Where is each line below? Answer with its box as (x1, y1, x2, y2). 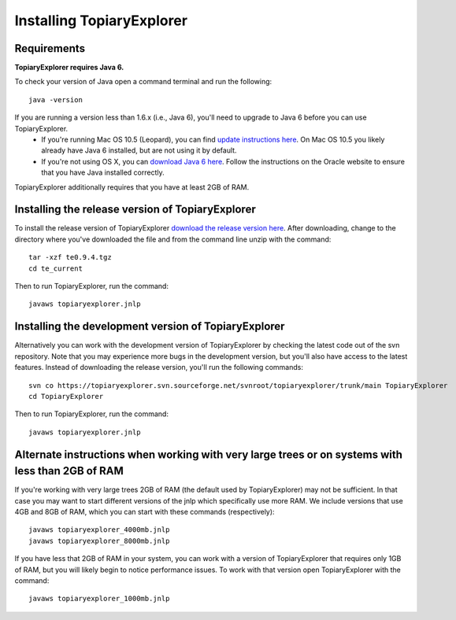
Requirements (14, 42, 86, 55)
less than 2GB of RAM (14, 464, 124, 478)
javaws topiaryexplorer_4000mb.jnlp (28, 526, 170, 534)
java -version (28, 95, 83, 104)
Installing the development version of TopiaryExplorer (14, 319, 285, 334)
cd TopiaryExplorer (28, 392, 104, 400)
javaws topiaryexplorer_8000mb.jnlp (28, 536, 170, 545)
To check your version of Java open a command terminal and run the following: (14, 77, 272, 87)
